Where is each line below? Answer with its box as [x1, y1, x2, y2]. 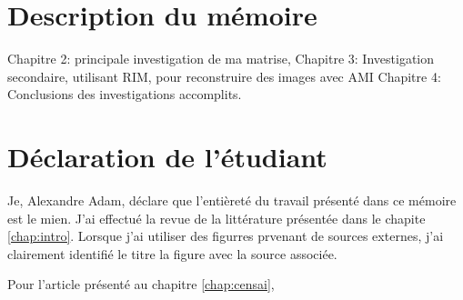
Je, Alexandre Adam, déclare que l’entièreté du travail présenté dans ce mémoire [7, 191, 457, 210]
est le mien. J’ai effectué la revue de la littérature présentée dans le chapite [7, 208, 426, 227]
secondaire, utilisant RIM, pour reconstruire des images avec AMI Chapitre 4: [7, 66, 441, 85]
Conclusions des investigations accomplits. [7, 85, 242, 104]
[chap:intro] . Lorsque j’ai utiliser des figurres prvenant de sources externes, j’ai [7, 226, 444, 245]
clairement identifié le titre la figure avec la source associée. [7, 244, 337, 263]
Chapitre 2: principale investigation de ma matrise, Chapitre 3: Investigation [7, 49, 435, 68]
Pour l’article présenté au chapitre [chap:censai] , [7, 275, 275, 294]
